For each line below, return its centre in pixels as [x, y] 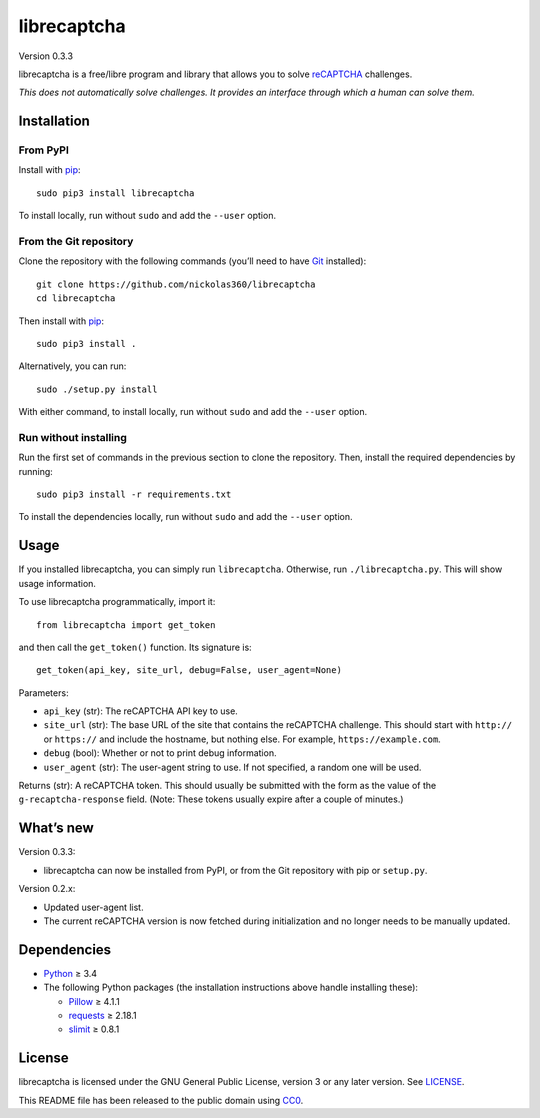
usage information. [57, 583]
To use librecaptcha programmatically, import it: [117, 602]
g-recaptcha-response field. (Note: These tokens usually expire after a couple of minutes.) [211, 799]
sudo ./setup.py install [97, 389]
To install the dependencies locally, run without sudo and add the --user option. [186, 517]
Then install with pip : [61, 321]
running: [36, 471]
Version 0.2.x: [47, 889]
